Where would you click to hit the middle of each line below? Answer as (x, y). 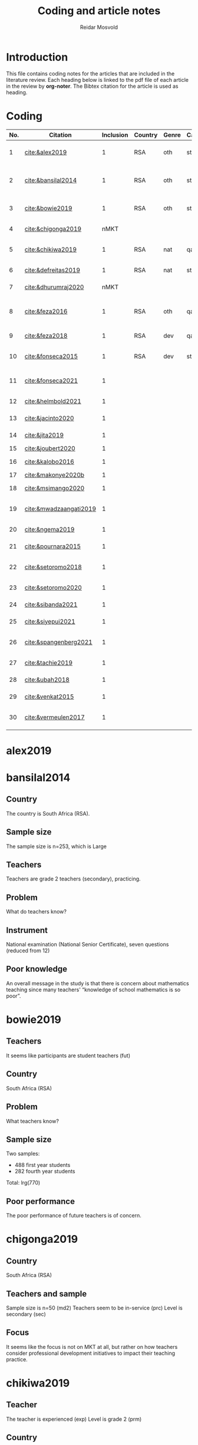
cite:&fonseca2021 (51, 380)
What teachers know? (32, 1121)
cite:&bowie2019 (48, 208)
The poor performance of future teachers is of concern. (74, 1216)
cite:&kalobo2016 (49, 461)
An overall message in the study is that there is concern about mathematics (98, 983)
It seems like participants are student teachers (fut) (68, 1055)
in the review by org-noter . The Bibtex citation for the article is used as (92, 86)
